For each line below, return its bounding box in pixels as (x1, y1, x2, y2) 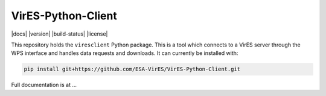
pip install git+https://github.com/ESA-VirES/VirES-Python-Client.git (24, 66, 241, 72)
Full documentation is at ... (11, 82, 77, 89)
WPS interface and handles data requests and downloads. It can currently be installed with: (11, 50, 238, 57)
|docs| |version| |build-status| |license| (11, 30, 108, 37)
